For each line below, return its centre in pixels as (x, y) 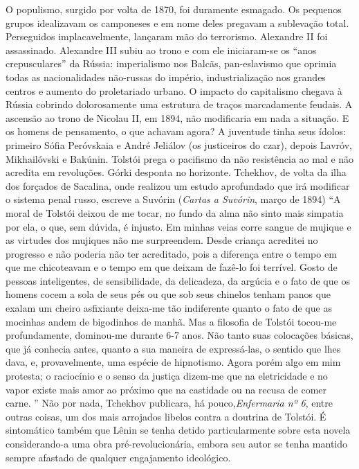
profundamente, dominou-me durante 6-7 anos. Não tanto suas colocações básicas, (179, 335)
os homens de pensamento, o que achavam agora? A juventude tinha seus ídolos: (176, 131)
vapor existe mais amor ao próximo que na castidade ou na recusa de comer (166, 389)
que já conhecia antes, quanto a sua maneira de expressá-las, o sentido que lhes (173, 348)
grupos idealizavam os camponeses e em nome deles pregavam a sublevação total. (177, 23)
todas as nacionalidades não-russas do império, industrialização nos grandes (166, 77)
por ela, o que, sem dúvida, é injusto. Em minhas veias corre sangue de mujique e (178, 226)
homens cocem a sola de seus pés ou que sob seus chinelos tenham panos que (168, 294)
